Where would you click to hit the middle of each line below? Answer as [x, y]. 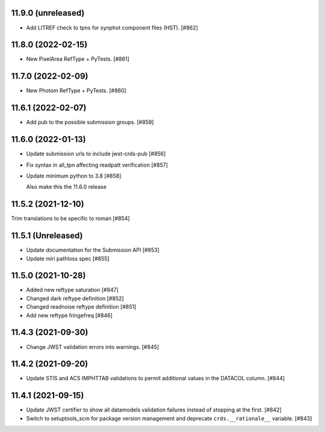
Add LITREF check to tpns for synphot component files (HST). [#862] [112, 28]
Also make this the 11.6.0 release [66, 187]
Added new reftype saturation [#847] [72, 290]
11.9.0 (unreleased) [48, 13]
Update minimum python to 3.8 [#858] [74, 176]
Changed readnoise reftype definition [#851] [81, 307]
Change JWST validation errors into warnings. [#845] [93, 347]
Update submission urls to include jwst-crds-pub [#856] [96, 154]
